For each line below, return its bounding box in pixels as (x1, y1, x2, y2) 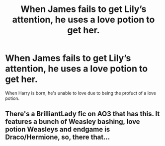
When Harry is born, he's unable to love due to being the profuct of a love (5, 90, 157, 96)
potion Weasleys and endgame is (5, 125, 110, 134)
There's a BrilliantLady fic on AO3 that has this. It (5, 110, 160, 118)
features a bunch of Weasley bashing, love (5, 118, 140, 126)
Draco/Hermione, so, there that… (5, 133, 110, 142)
